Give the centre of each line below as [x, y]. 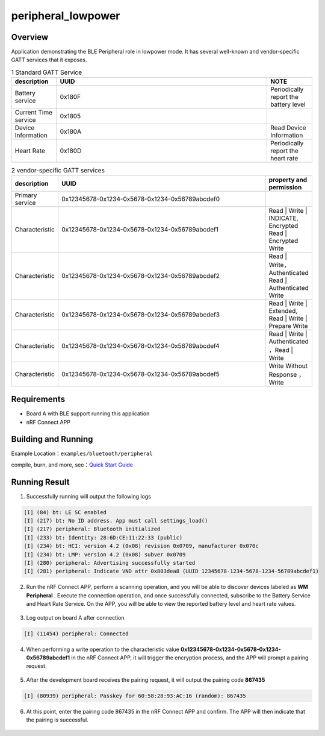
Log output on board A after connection [75, 617]
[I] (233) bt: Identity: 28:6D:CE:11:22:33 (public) [103, 537]
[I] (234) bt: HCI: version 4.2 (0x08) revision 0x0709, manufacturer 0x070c [141, 546]
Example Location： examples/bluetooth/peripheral [82, 454]
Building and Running [52, 439]
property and [288, 180]
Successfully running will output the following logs [89, 496]
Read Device [288, 128]
